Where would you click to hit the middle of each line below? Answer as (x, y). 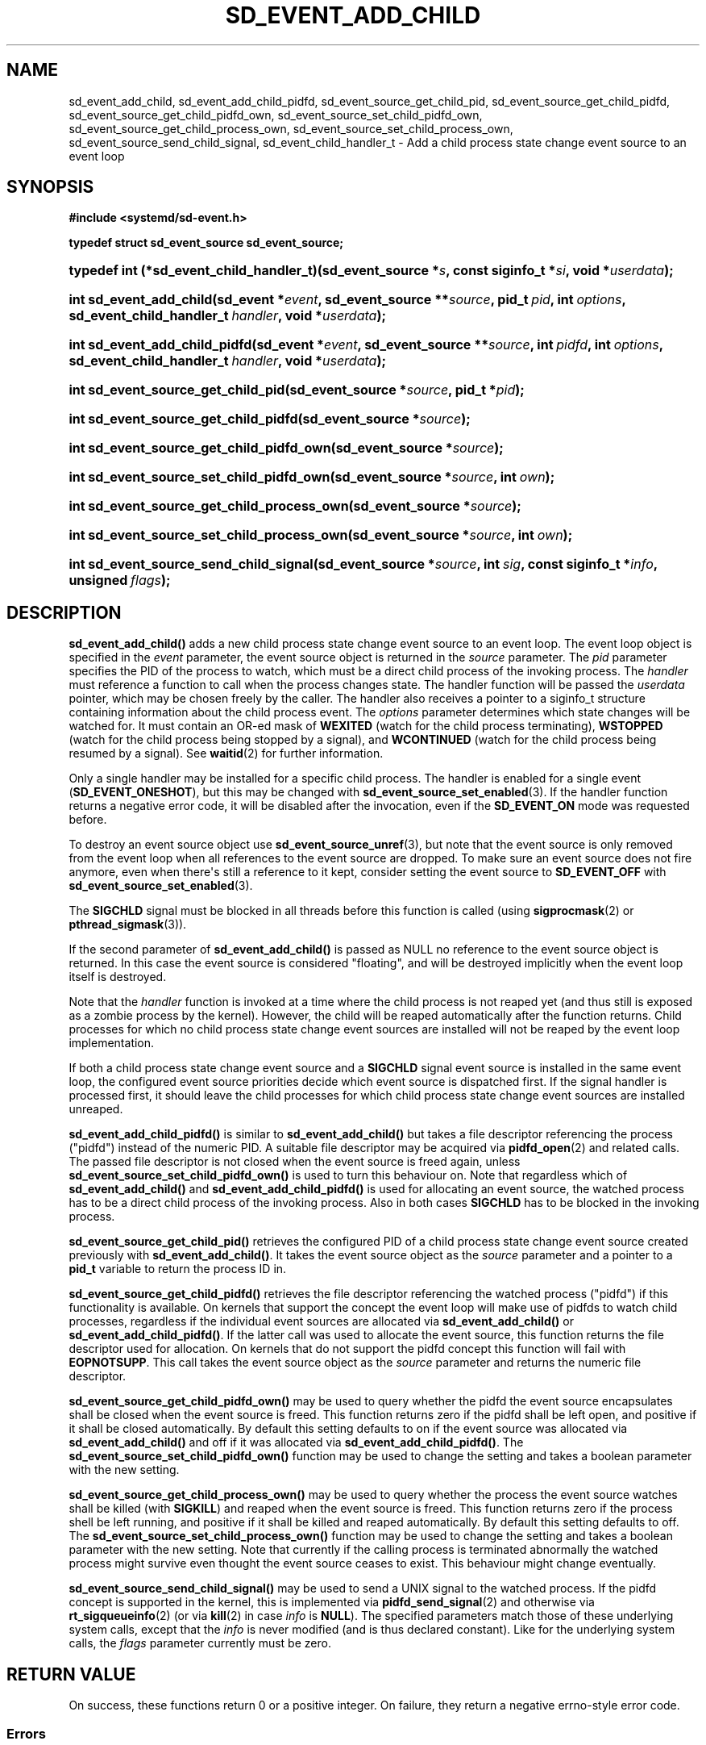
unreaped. (96, 1109)
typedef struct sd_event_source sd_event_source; (206, 243)
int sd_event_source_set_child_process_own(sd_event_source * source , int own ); (321, 535)
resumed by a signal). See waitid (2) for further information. (226, 754)
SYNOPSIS (50, 187)
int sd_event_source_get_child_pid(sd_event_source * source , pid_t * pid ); (297, 390)
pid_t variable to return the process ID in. (178, 1269)
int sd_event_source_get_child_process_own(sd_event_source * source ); (295, 506)
